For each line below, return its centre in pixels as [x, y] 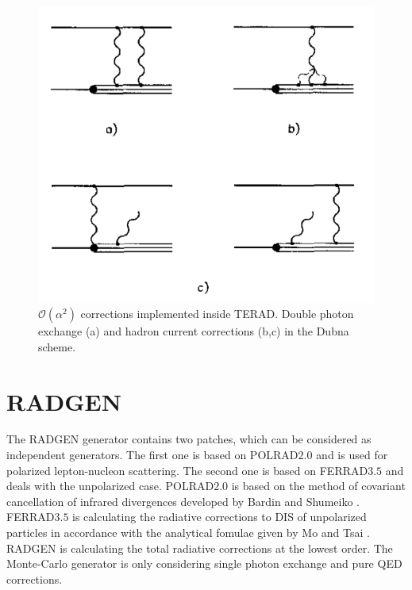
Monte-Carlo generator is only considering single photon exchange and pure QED [204, 563]
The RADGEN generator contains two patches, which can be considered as [189, 439]
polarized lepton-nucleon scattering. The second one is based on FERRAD [187, 470]
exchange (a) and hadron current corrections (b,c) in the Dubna [194, 331]
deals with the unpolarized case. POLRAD [110, 486]
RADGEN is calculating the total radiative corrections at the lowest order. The [200, 548]
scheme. [57, 346]
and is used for [352, 455]
